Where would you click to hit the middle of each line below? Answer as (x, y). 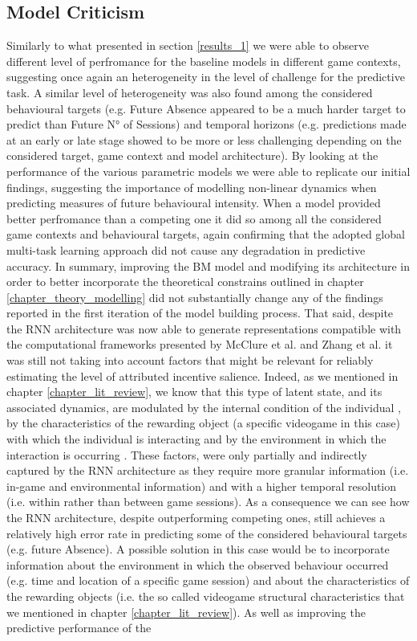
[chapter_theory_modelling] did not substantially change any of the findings (195, 297)
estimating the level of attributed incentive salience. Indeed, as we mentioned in (202, 376)
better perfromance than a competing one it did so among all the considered (194, 218)
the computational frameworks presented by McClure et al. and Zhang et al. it (200, 344)
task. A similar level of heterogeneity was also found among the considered (190, 92)
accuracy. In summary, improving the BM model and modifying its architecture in (208, 265)
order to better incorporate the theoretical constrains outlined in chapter (185, 282)
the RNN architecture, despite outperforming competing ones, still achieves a (196, 518)
